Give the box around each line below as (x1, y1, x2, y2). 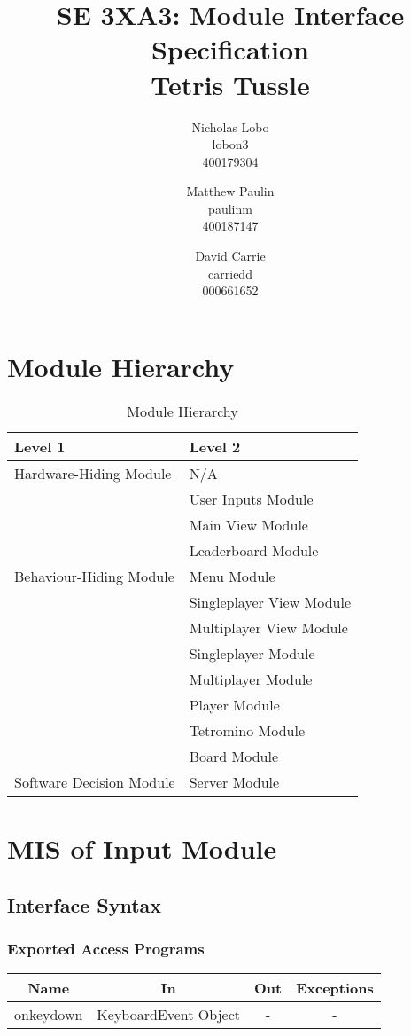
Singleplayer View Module (189, 591, 351, 612)
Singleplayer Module (189, 642, 315, 663)
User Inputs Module (189, 488, 314, 509)
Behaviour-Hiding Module (14, 565, 174, 586)
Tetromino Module (189, 719, 305, 741)
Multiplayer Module (189, 668, 313, 689)
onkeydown (14, 1004, 83, 1025)
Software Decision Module (14, 771, 175, 792)
